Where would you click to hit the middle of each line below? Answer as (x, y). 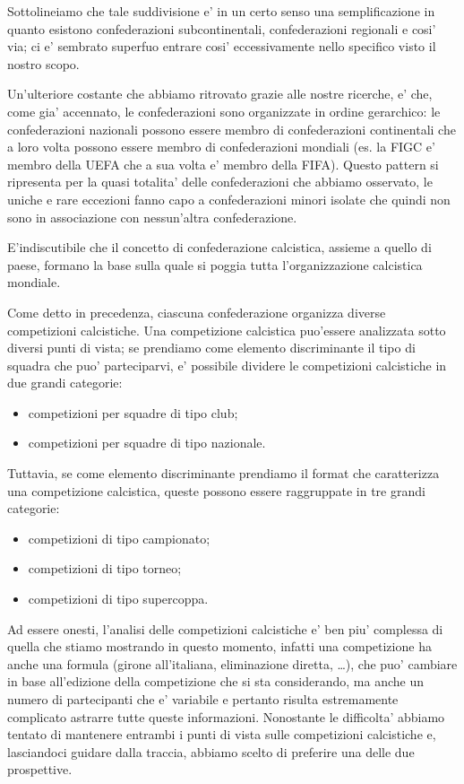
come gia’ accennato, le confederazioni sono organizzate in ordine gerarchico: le (224, 111)
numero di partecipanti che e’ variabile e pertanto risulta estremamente (203, 699)
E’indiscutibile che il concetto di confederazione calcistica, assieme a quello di (219, 247)
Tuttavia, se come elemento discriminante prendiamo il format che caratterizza (223, 473)
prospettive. (40, 769)
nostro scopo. (43, 63)
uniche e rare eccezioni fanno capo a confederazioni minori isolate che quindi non (229, 199)
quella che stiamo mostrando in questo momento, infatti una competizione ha (219, 646)
